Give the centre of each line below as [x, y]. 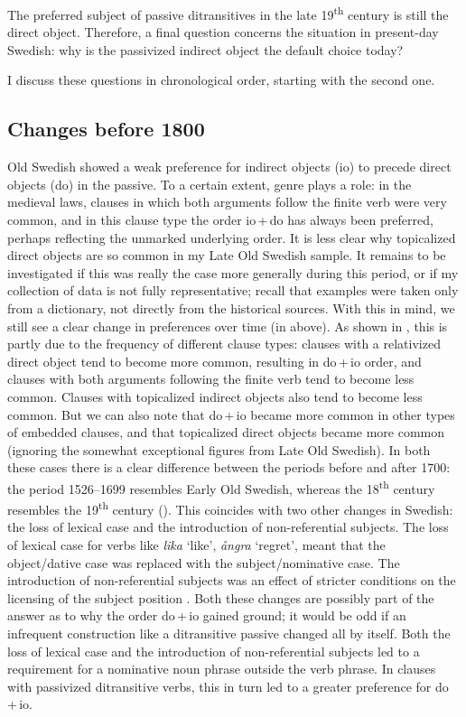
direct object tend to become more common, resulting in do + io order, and [214, 361]
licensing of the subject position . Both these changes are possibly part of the [221, 597]
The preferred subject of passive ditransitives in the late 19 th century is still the [228, 13]
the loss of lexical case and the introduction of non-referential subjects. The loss [228, 527]
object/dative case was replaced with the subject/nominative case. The [204, 562]
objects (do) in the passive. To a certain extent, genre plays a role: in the [210, 184]
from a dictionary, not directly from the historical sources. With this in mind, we [231, 307]
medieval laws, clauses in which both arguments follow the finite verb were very [227, 202]
